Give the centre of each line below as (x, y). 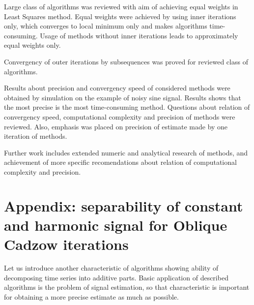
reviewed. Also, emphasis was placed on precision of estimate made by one (116, 126)
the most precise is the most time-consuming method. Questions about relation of (127, 107)
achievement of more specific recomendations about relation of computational (120, 162)
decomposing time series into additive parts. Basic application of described (116, 277)
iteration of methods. (36, 136)
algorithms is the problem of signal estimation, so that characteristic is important (127, 287)
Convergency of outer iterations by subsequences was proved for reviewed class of (126, 61)
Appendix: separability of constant (124, 205)
